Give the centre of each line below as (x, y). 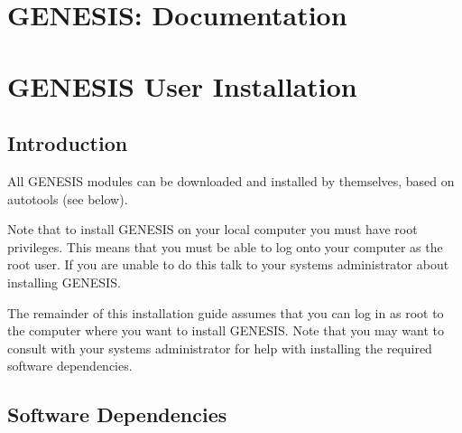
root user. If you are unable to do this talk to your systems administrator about (228, 264)
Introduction (68, 143)
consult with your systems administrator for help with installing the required (220, 348)
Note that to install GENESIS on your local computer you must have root (213, 229)
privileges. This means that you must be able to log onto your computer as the (225, 246)
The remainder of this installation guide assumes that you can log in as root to (226, 312)
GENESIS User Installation (182, 85)
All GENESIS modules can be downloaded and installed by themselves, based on (231, 180)
